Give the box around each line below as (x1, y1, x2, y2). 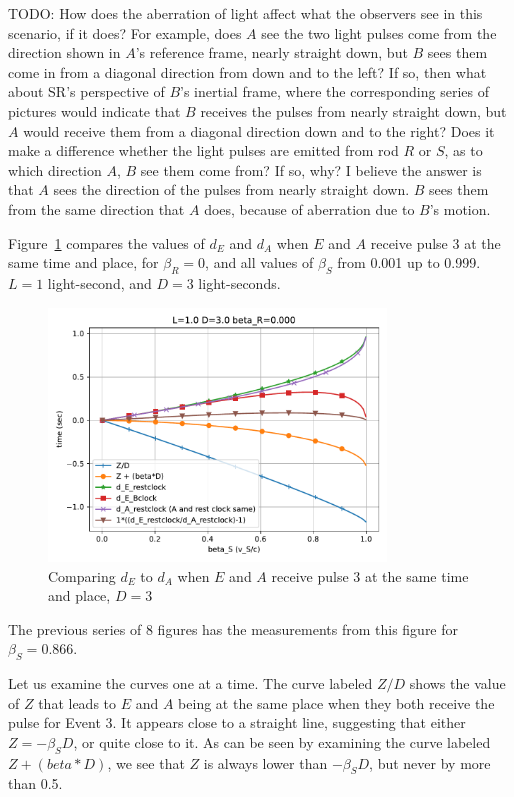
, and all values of (205, 252, 314, 273)
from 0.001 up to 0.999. (337, 252, 481, 273)
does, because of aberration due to (204, 198, 415, 219)
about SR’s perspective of (8, 81, 165, 102)
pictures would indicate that (8, 100, 181, 121)
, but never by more (369, 752, 491, 773)
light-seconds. (198, 272, 281, 293)
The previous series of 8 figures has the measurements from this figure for (8, 618, 459, 639)
